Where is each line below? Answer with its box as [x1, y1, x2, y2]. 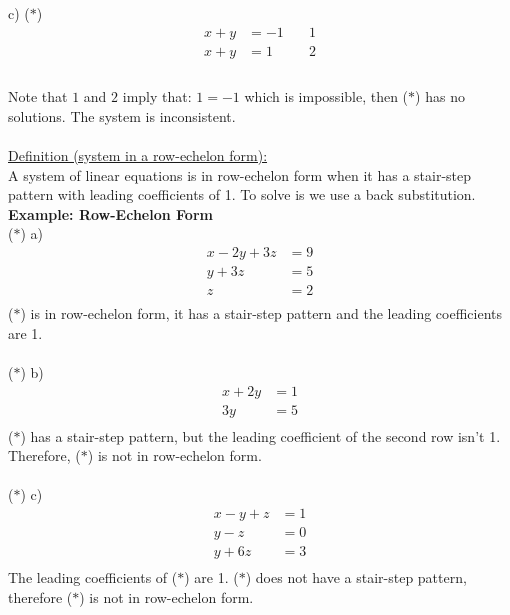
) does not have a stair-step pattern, [245, 567, 467, 588]
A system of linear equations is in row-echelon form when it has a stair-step [8, 164, 472, 185]
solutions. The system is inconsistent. [8, 105, 236, 126]
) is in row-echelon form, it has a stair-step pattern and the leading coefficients [20, 303, 503, 324]
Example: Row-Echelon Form [8, 203, 213, 224]
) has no [415, 86, 465, 107]
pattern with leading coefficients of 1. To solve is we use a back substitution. [8, 184, 476, 205]
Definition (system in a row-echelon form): [8, 145, 268, 166]
